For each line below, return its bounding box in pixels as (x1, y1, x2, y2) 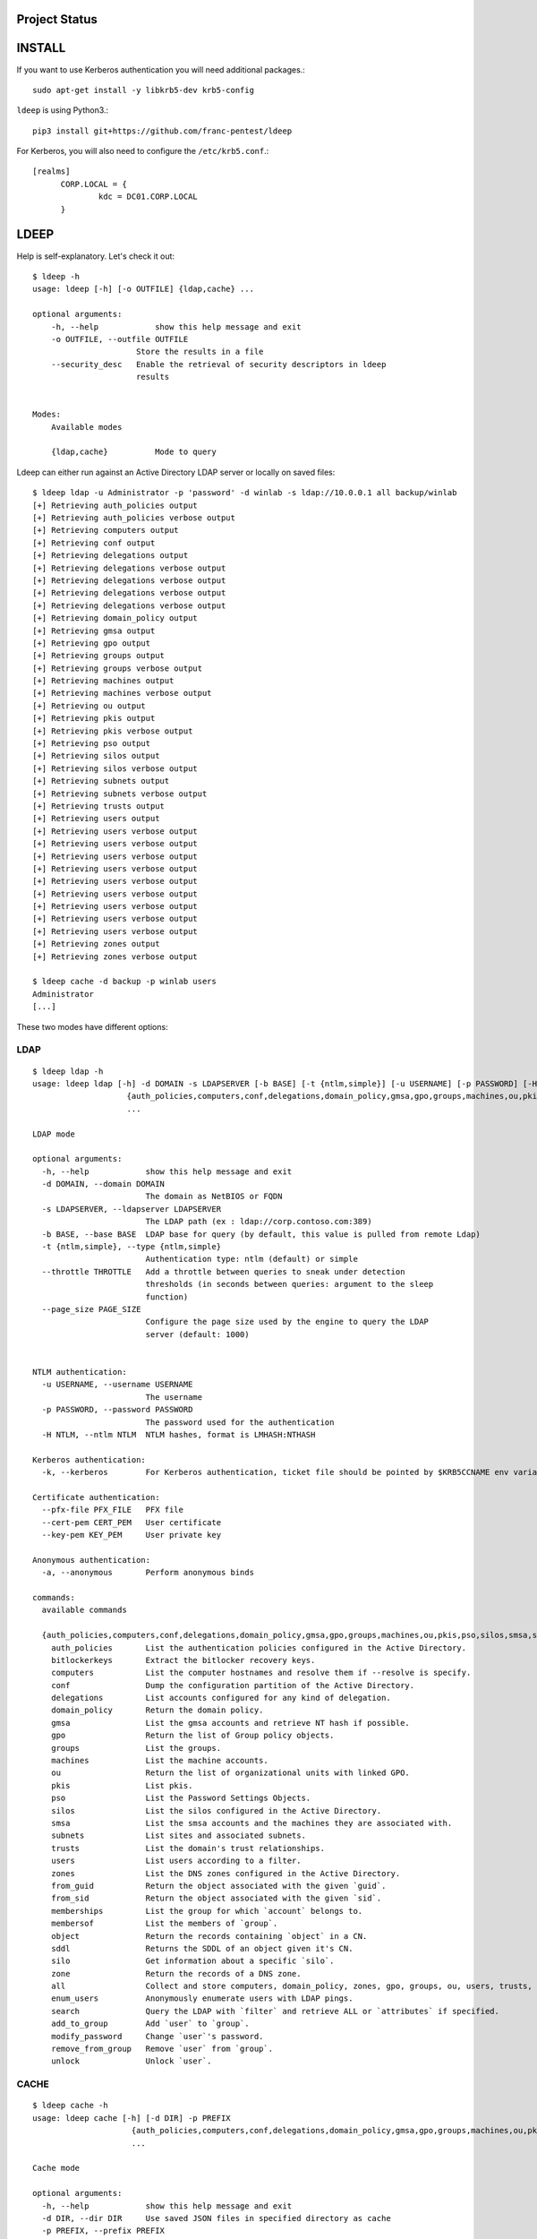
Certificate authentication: (32, 1492, 160, 1502)
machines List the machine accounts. (50, 1755, 268, 1766)
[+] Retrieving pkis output (32, 713, 156, 724)
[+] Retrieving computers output (32, 525, 179, 536)
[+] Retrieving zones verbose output (32, 951, 199, 962)
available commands (41, 1605, 127, 1616)
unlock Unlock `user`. (50, 2056, 212, 2066)
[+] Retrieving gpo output (32, 638, 151, 648)
